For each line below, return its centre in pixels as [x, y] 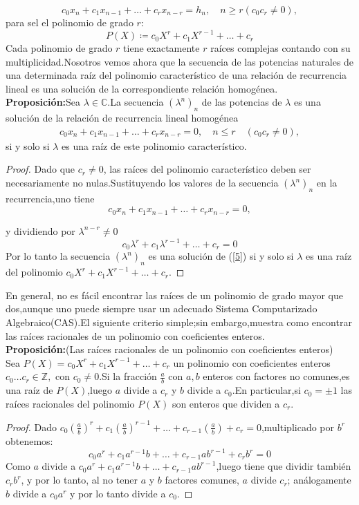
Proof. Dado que [40, 169]
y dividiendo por [40, 230]
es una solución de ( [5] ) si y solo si [221, 256]
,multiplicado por [297, 427]
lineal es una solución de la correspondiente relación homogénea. [142, 88]
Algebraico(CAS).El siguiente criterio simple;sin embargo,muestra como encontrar [179, 322]
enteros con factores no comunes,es [276, 376]
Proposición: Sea [43, 102]
